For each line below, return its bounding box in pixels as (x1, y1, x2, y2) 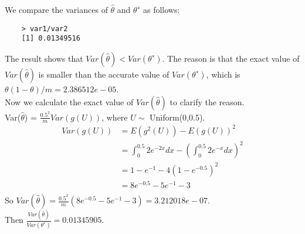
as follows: (143, 4, 180, 15)
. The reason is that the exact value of (162, 52, 300, 64)
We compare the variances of (5, 4, 108, 15)
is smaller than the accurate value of (38, 68, 170, 80)
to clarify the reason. (170, 95, 245, 108)
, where (101, 111, 128, 123)
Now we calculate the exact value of (5, 95, 134, 108)
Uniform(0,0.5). (150, 111, 205, 123)
